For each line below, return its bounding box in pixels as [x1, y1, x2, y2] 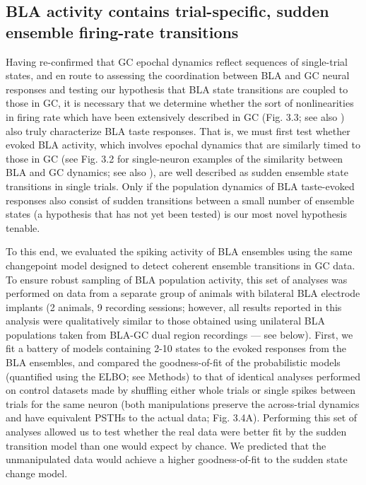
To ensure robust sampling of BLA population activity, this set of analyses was [6, 271, 348, 286]
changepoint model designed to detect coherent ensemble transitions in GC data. [6, 257, 355, 272]
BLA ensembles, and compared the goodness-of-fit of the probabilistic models [6, 355, 341, 370]
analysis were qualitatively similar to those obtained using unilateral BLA [6, 313, 326, 328]
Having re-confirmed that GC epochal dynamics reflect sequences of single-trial [6, 54, 348, 69]
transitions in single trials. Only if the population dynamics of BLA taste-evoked [6, 178, 355, 193]
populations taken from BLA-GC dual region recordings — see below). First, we [6, 327, 353, 341]
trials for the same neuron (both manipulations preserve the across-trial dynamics [6, 396, 360, 411]
